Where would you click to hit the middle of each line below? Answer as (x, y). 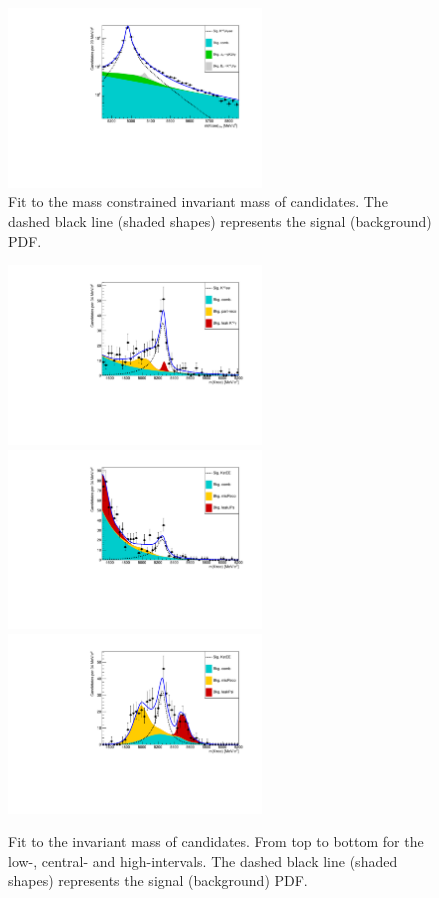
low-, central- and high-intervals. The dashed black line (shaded (203, 860)
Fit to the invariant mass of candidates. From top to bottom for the (216, 841)
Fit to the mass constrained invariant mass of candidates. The (198, 201)
